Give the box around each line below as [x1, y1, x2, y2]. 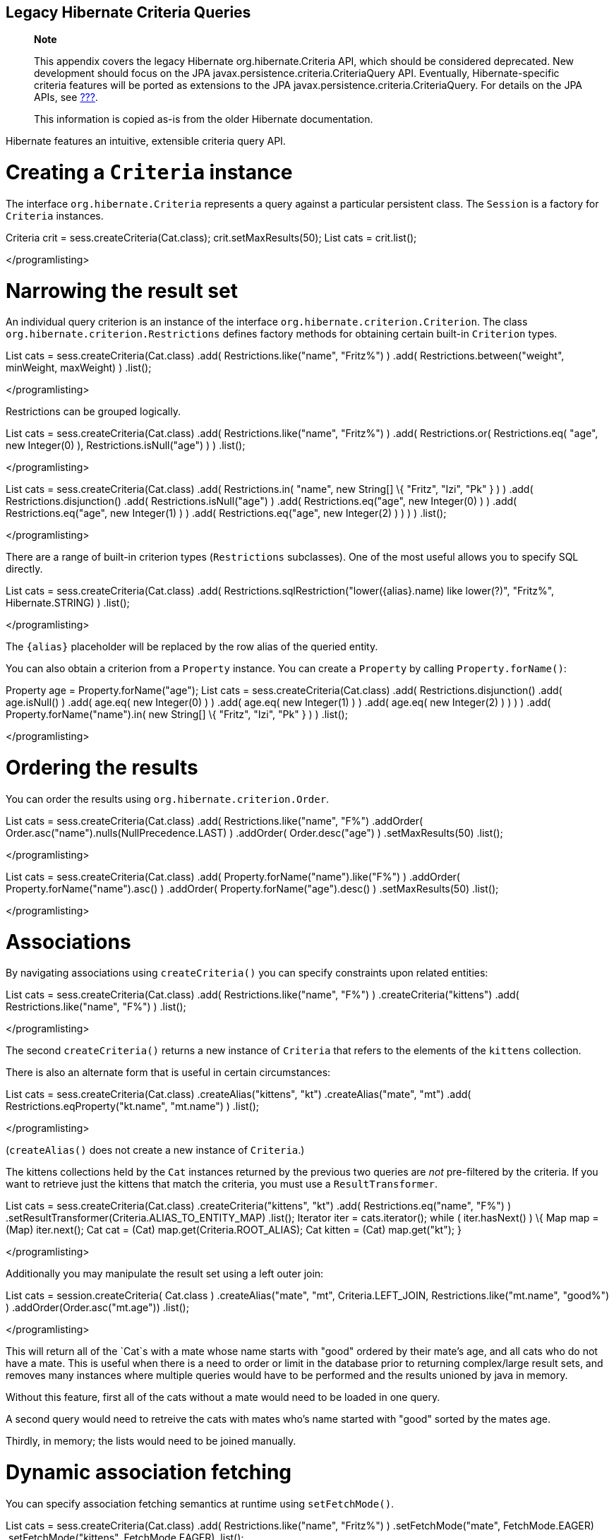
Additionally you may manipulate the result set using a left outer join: [6, 1267, 324, 1280]
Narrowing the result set [6, 278, 238, 303]
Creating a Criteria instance [6, 160, 293, 185]
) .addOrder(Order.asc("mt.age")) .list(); [6, 1301, 189, 1314]
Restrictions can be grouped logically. [6, 405, 181, 418]
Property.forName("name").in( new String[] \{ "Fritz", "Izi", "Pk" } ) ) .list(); [6, 708, 348, 721]
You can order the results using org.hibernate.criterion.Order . [6, 792, 330, 805]
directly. [6, 563, 43, 575]
